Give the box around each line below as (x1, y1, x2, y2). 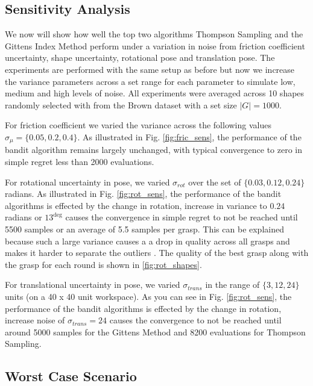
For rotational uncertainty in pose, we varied (5, 175, 170, 188)
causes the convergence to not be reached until (109, 314, 282, 326)
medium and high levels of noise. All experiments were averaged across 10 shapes (5, 87, 305, 99)
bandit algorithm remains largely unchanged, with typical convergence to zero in (5, 143, 303, 156)
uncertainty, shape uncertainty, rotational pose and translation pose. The (5, 51, 275, 64)
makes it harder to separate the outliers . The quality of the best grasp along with (5, 246, 309, 259)
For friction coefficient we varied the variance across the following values (5, 119, 271, 131)
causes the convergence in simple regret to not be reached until (65, 211, 298, 223)
